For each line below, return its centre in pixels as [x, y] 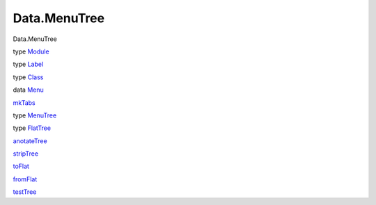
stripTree [25, 154]
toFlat [21, 166]
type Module [31, 51]
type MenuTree [35, 115]
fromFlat [25, 179]
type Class [28, 77]
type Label [28, 64]
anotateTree [30, 141]
